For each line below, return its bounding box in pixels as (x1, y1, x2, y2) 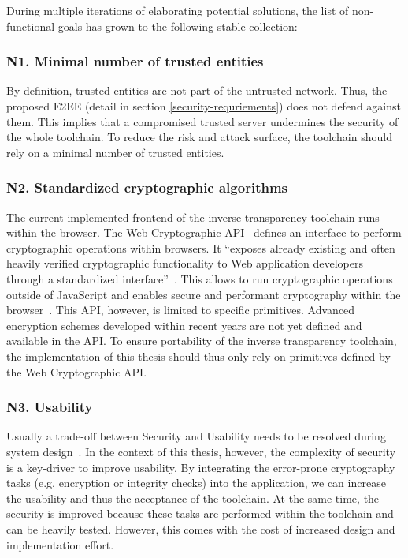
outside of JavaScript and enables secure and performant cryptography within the (6, 286, 401, 302)
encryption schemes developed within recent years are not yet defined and (6, 316, 362, 333)
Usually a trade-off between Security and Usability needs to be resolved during (6, 428, 386, 444)
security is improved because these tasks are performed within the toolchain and (6, 505, 394, 522)
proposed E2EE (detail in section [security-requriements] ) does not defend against (6, 98, 401, 114)
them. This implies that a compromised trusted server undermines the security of (6, 113, 399, 129)
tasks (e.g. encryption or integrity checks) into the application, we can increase (6, 474, 386, 491)
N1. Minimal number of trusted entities (6, 51, 264, 71)
